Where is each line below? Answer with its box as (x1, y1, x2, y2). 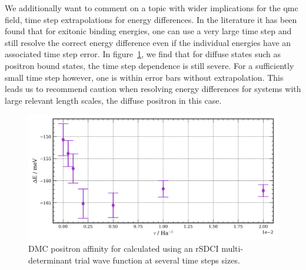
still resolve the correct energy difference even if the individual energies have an (5, 36, 291, 48)
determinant (28, 253, 72, 266)
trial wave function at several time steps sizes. (74, 253, 240, 266)
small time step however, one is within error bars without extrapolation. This (5, 71, 284, 83)
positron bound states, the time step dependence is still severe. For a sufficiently (5, 59, 294, 71)
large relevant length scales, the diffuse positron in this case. (5, 94, 222, 106)
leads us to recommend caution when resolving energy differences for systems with (5, 83, 301, 95)
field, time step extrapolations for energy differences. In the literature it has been (5, 13, 297, 25)
